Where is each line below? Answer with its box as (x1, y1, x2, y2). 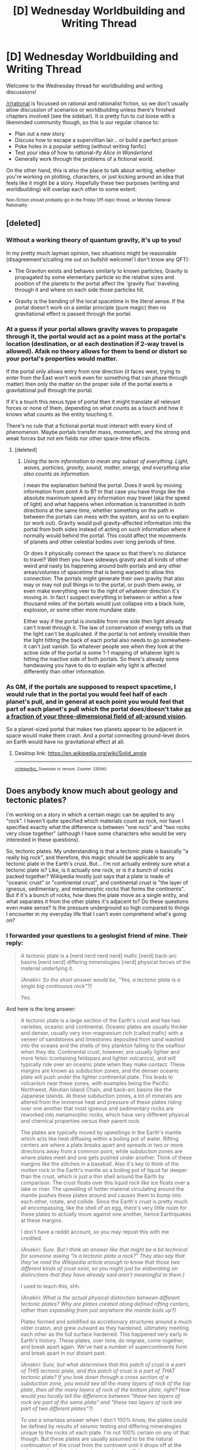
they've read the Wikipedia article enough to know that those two (20, 1258, 180, 1265)
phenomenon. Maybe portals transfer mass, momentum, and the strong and (6, 428, 190, 435)
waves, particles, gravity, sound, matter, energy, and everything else (23, 464, 190, 471)
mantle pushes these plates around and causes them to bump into (20, 1192, 181, 1199)
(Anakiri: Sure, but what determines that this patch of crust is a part (20, 1361, 186, 1368)
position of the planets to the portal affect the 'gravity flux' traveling (14, 280, 179, 287)
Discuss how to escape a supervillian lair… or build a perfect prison (14, 136, 178, 143)
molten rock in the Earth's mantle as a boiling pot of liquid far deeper (20, 1166, 187, 1173)
